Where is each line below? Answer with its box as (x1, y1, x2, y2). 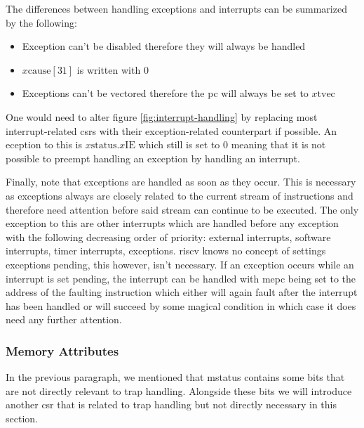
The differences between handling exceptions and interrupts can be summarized (6, 1, 347, 15)
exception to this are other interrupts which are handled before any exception (6, 216, 339, 231)
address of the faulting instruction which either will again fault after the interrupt (6, 285, 358, 299)
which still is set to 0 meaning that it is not (138, 137, 326, 152)
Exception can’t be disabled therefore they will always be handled (22, 39, 306, 53)
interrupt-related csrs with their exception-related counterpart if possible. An (6, 123, 337, 138)
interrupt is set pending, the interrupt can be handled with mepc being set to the (6, 271, 356, 285)
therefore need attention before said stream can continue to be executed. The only (6, 202, 359, 216)
